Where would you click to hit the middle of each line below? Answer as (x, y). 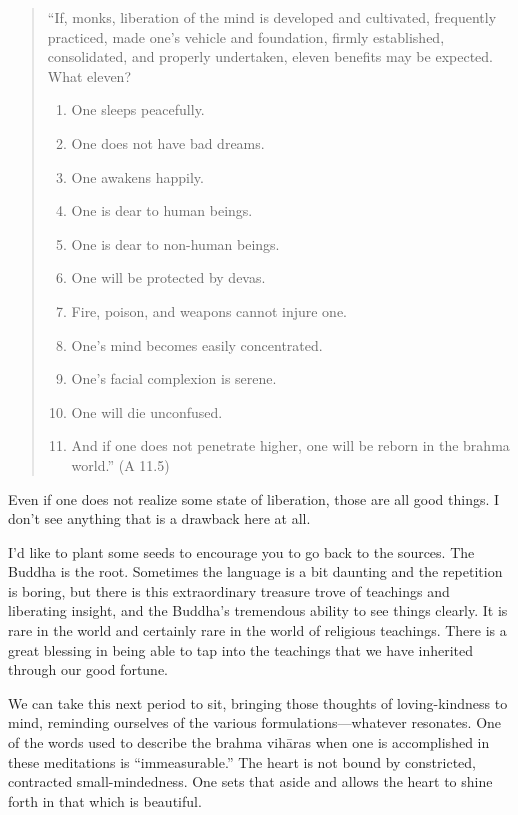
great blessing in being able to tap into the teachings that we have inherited (241, 649)
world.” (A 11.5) (120, 464)
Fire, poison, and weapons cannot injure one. (209, 310)
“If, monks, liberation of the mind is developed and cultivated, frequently (272, 17)
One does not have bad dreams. (168, 142)
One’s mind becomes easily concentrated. (197, 344)
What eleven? (89, 75)
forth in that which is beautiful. (105, 800)
